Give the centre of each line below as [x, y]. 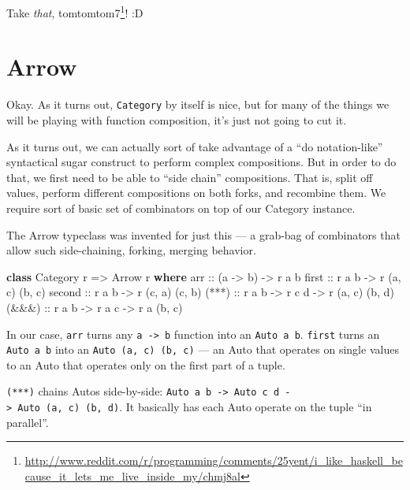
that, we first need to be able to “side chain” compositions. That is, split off [190, 177]
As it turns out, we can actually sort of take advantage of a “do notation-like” [195, 146]
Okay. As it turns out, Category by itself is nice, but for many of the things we [198, 104]
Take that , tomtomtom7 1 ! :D [75, 11]
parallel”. [28, 422]
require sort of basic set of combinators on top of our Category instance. [181, 208]
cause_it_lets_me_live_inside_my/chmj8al [133, 475]
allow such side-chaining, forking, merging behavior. [131, 250]
